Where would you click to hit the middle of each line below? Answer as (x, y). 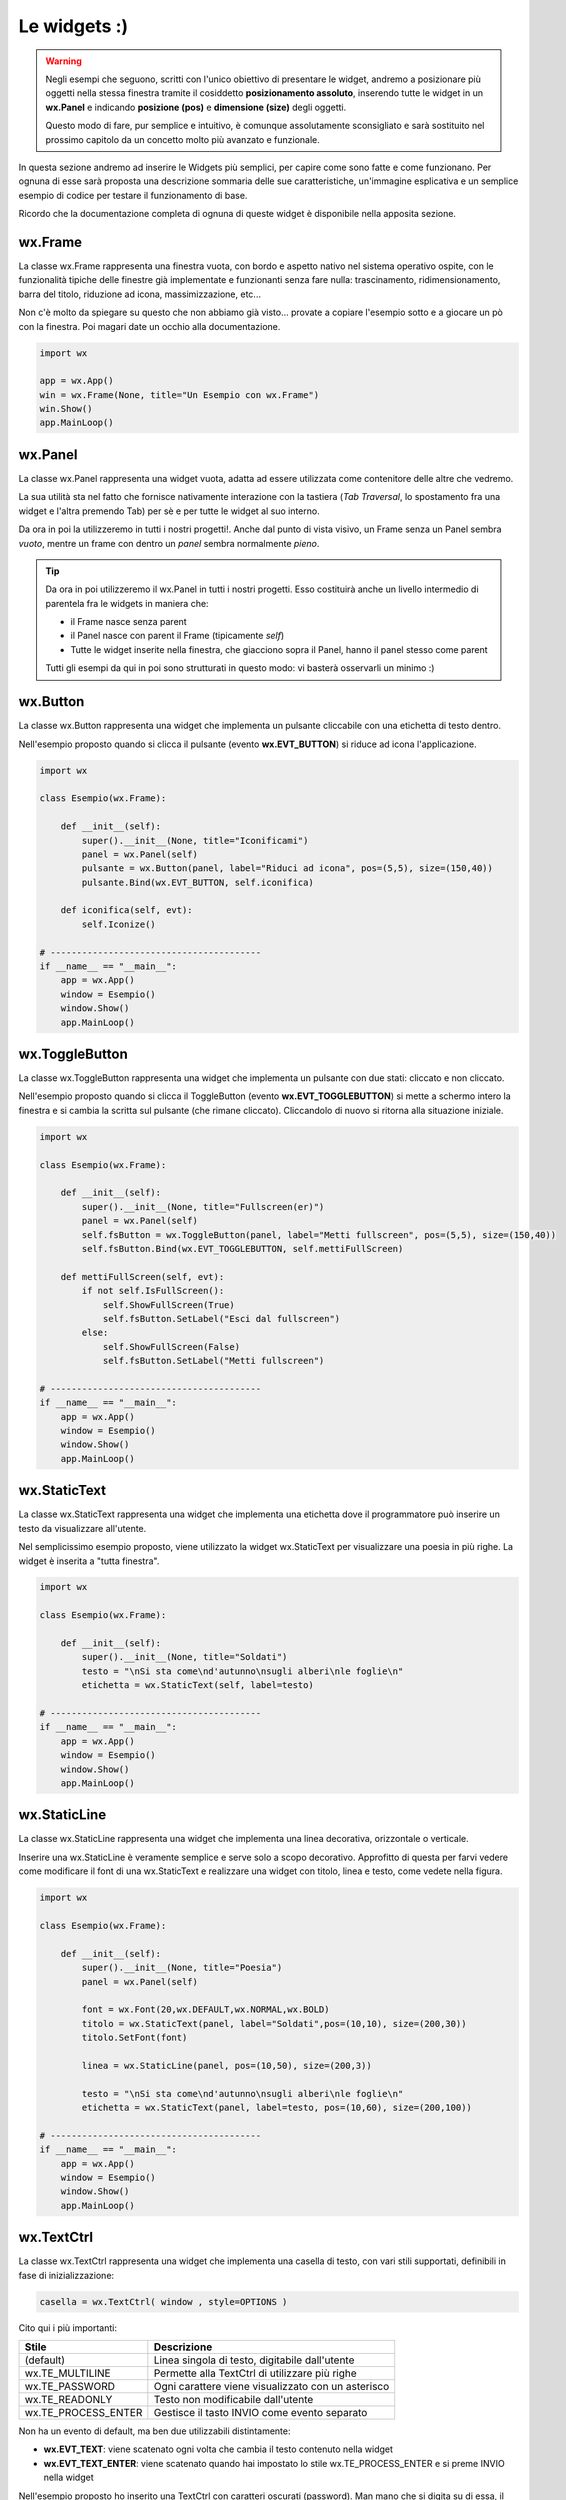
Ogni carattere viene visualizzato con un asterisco (271, 2387)
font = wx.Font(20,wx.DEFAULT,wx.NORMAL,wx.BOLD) (205, 2009)
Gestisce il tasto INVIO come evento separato (260, 2413)
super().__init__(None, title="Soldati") (184, 1657)
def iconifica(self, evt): (127, 910)
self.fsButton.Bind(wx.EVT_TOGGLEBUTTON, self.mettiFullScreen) (242, 1248)
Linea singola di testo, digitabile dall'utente (254, 2360)
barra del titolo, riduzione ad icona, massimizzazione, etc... (140, 294)
